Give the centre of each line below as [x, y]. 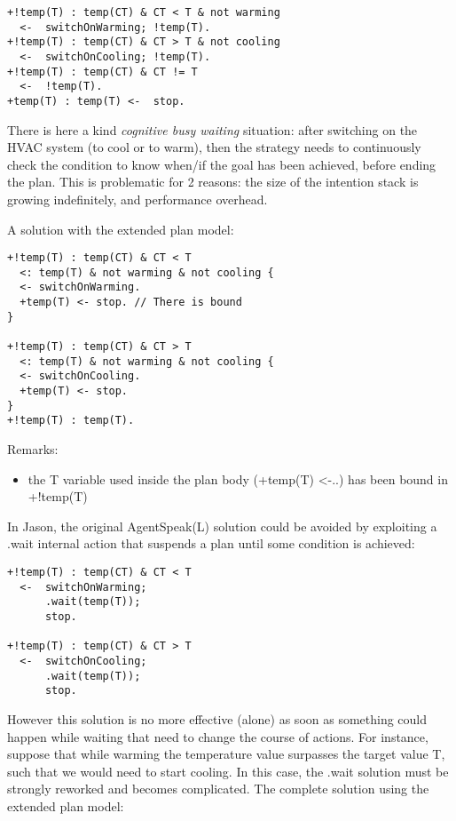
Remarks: [33, 449]
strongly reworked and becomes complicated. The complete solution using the [218, 789]
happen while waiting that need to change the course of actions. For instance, [218, 736]
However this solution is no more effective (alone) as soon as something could [217, 718]
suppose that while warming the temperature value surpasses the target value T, [226, 754]
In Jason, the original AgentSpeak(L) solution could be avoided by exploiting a [222, 526]
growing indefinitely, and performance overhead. [138, 199]
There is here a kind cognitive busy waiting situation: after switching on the [212, 129]
